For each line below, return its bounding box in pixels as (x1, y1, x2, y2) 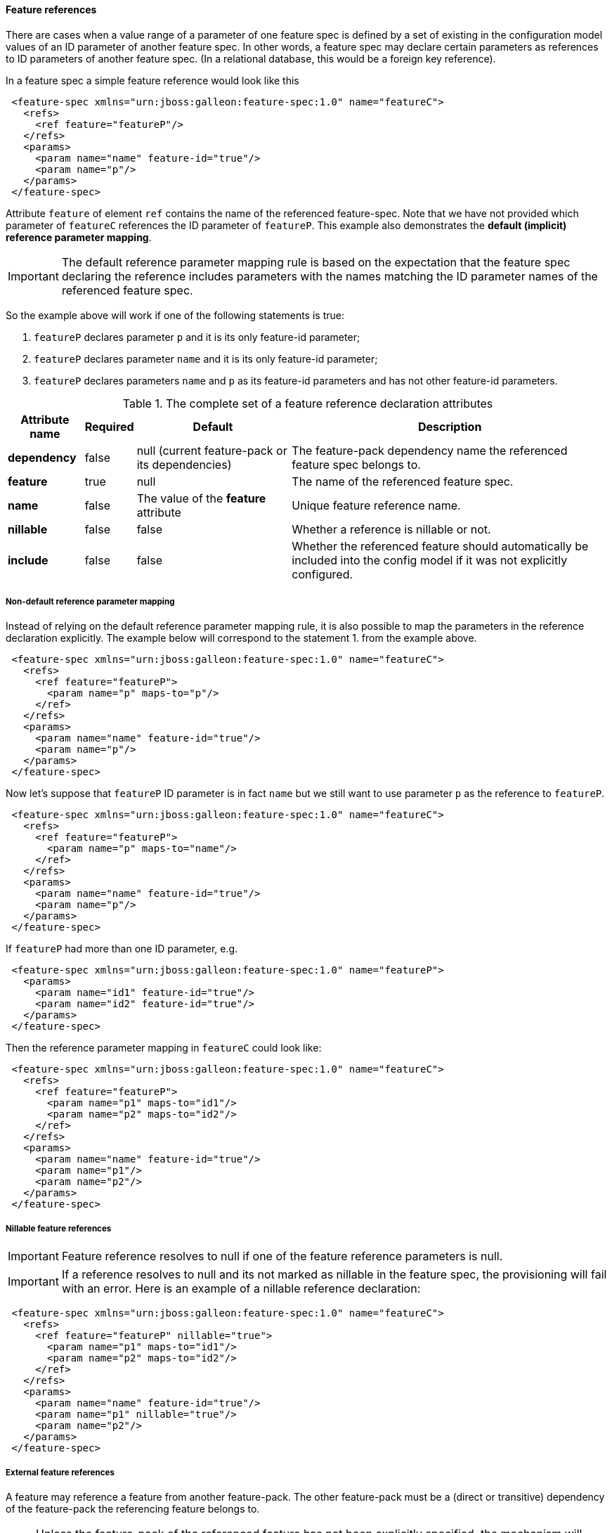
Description (417, 419, 482, 434)
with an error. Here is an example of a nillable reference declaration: (61, 1281, 421, 1296)
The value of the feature (136, 491, 266, 505)
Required (84, 419, 134, 434)
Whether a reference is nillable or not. (292, 522, 491, 536)
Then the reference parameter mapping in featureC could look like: (6, 1042, 322, 1054)
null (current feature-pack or (136, 443, 287, 458)
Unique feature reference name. (292, 498, 461, 512)
